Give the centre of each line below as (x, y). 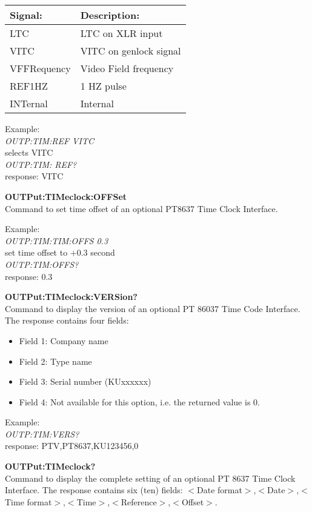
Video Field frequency (127, 68)
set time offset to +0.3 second (60, 252)
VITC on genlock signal (131, 51)
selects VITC (29, 152)
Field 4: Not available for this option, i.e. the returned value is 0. (139, 401)
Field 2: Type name (55, 361)
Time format (28, 501)
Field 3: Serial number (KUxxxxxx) (85, 381)
